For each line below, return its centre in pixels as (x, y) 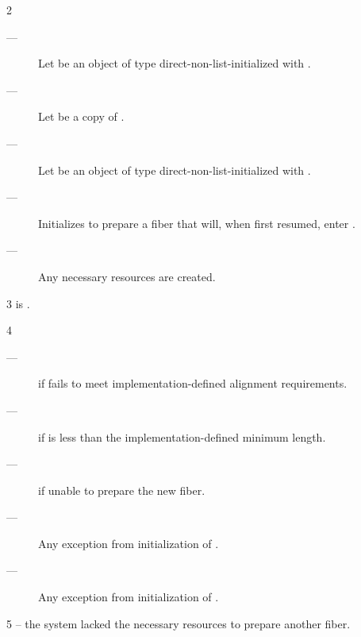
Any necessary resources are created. (127, 276)
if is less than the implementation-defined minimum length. (182, 436)
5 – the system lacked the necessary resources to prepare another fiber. (179, 623)
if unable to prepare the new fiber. (122, 490)
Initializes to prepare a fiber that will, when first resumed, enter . (197, 223)
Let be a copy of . (81, 116)
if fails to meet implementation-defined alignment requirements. (193, 383)
